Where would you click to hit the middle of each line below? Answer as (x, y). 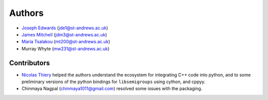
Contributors (30, 63)
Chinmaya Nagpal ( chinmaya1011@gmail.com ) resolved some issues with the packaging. (112, 89)
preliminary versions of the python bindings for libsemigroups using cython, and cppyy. (113, 82)
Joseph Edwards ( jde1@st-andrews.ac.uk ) (65, 28)
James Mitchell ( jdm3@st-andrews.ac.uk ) (64, 34)
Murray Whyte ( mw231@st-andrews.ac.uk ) (66, 49)
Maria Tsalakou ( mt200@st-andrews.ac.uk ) (66, 42)
